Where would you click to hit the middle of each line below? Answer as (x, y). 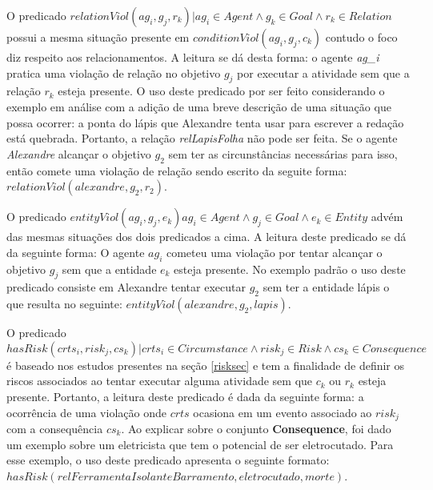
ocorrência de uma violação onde (86, 412)
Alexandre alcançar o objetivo (79, 153)
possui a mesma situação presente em (98, 37)
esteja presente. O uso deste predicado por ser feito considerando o (221, 91)
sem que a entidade (109, 269)
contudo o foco (361, 37)
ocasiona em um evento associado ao (283, 412)
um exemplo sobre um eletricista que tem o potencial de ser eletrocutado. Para (200, 444)
